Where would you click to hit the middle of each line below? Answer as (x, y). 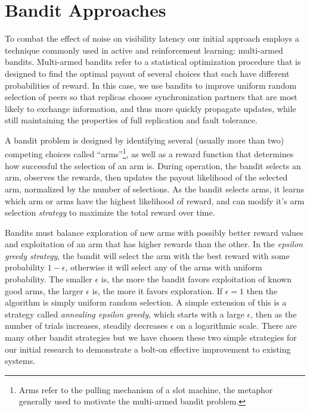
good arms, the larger (44, 290)
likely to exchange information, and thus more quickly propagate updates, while (151, 108)
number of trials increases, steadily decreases (86, 326)
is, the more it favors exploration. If (157, 290)
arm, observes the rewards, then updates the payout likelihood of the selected (146, 177)
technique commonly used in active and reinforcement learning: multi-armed (144, 50)
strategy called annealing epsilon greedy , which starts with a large (125, 314)
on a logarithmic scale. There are (237, 326)
